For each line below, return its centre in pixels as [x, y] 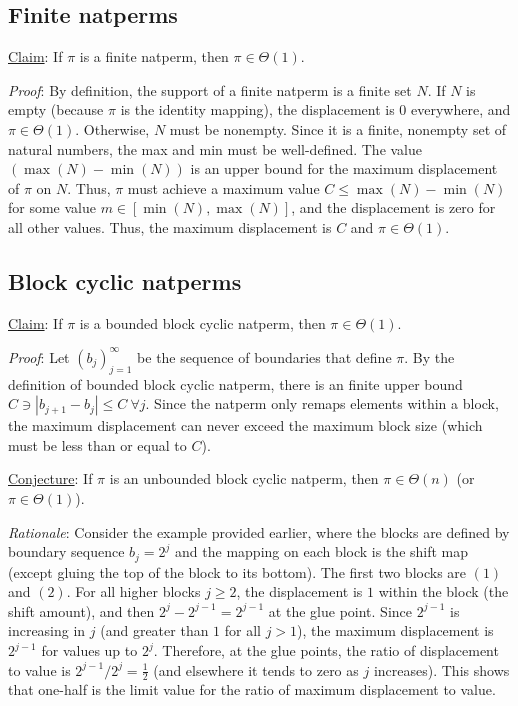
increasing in [47, 630]
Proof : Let [39, 356]
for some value [52, 207]
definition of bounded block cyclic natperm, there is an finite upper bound [235, 383]
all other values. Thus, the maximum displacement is [170, 226]
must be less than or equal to [97, 444]
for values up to [89, 650]
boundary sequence [66, 551]
